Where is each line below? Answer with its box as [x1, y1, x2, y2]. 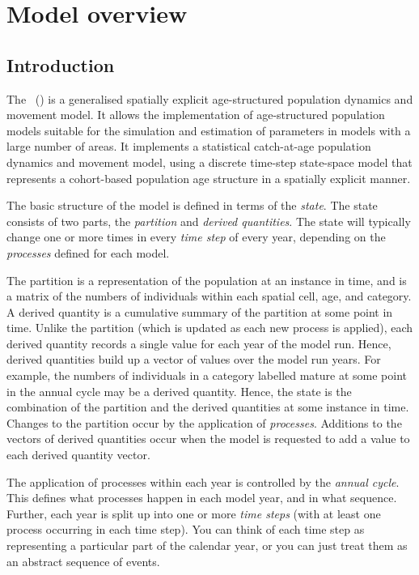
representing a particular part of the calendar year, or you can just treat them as [6, 537, 408, 554]
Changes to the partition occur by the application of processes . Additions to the [6, 414, 402, 431]
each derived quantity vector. [6, 446, 150, 463]
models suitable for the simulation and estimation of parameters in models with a [6, 121, 411, 138]
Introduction [6, 52, 115, 77]
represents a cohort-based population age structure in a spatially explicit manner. [6, 169, 411, 186]
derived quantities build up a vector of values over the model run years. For [6, 351, 381, 368]
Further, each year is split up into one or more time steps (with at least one [6, 505, 381, 522]
